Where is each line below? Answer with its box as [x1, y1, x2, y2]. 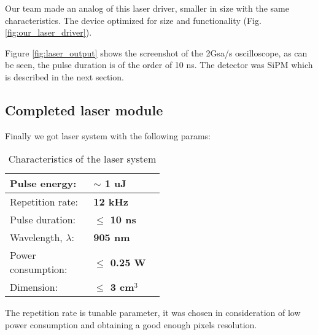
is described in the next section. [5, 70, 124, 83]
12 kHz [93, 194, 129, 209]
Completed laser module [5, 100, 163, 119]
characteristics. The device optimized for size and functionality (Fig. [5, 13, 262, 26]
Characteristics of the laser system [8, 152, 157, 166]
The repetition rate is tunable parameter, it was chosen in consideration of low [5, 306, 301, 319]
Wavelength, [10, 230, 63, 245]
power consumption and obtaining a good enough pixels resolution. [5, 318, 257, 331]
